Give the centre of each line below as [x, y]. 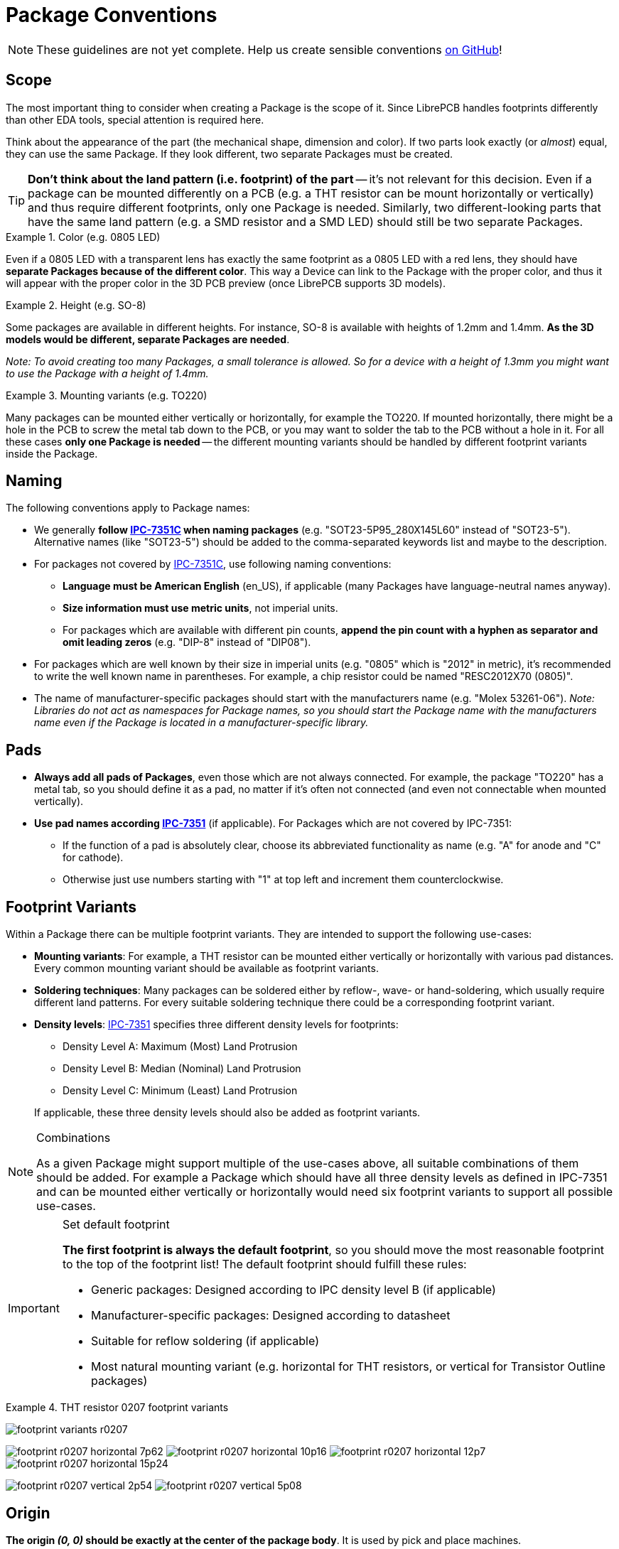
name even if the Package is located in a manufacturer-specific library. [201, 723]
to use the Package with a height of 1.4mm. [107, 373]
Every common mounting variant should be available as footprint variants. [206, 968]
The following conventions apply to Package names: [128, 508]
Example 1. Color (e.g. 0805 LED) [83, 237]
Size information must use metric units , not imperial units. [200, 608]
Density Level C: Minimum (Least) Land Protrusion [180, 1091]
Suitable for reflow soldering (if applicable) [205, 1341]
